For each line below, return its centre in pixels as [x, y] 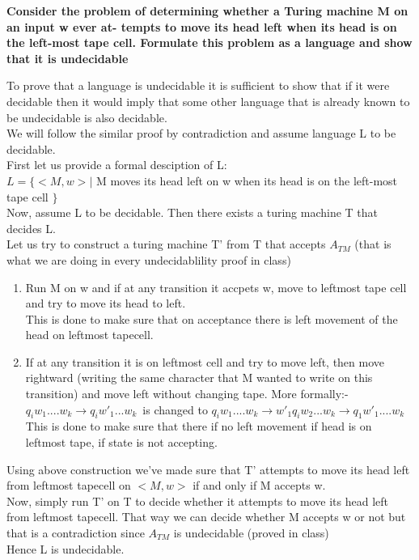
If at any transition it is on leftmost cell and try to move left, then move [205, 361]
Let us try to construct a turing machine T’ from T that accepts [166, 244]
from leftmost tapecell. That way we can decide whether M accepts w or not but [206, 517]
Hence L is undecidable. [66, 548]
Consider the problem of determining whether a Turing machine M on [207, 11]
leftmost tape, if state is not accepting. [121, 442]
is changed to [175, 409]
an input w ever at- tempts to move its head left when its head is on [202, 26]
